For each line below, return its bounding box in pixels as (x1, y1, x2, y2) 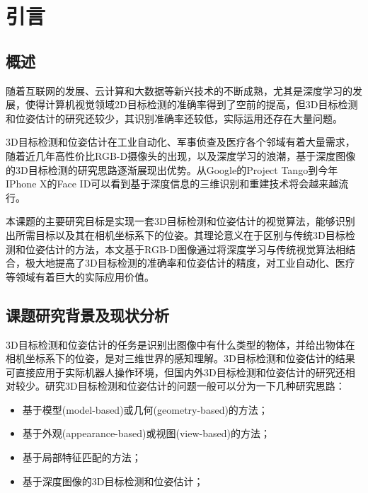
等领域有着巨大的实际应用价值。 (6, 269, 154, 284)
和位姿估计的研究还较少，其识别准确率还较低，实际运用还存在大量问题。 (6, 110, 343, 125)
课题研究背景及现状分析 (6, 303, 169, 325)
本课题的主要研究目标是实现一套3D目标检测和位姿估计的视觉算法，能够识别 (6, 214, 355, 228)
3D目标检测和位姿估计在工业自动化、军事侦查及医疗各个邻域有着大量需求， (6, 134, 355, 149)
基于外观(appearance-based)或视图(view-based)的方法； (22, 426, 270, 441)
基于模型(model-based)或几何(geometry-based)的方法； (22, 402, 268, 417)
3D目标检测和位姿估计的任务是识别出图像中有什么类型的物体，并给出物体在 (6, 337, 355, 352)
